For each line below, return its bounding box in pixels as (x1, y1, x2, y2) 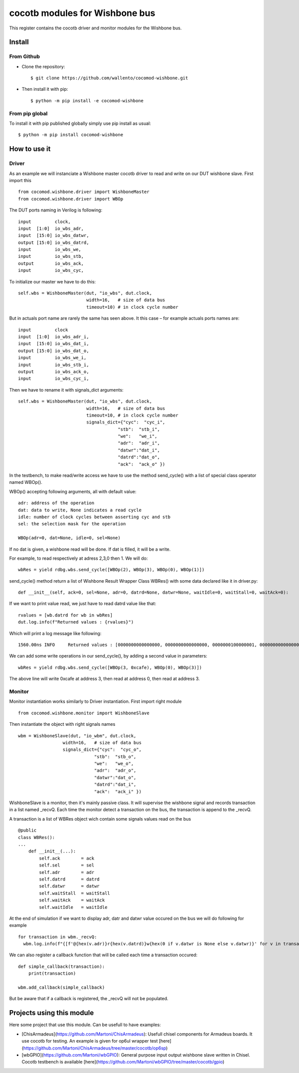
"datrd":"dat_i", (94, 782, 137, 788)
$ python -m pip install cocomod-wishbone (18, 132, 124, 138)
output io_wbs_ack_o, (18, 369, 89, 374)
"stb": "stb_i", (118, 427, 160, 432)
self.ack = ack (39, 856, 95, 861)
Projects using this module (9, 1009, 94, 1017)
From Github (9, 53, 40, 60)
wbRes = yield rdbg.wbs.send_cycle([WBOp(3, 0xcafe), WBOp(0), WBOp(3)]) (18, 664, 202, 670)
